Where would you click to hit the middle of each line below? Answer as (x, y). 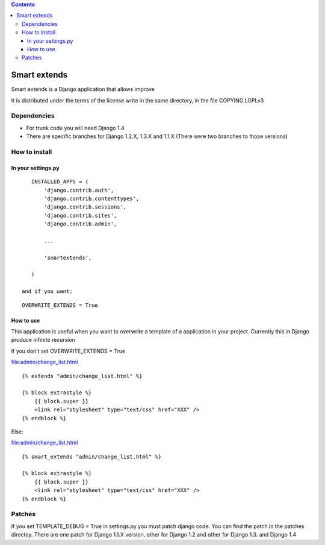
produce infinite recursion (43, 340)
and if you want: (47, 291)
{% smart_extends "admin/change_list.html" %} (92, 456)
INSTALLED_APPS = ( (60, 182)
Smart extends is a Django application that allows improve (83, 89)
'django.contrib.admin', (81, 224)
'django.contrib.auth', (79, 190)
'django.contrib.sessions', (85, 207)
